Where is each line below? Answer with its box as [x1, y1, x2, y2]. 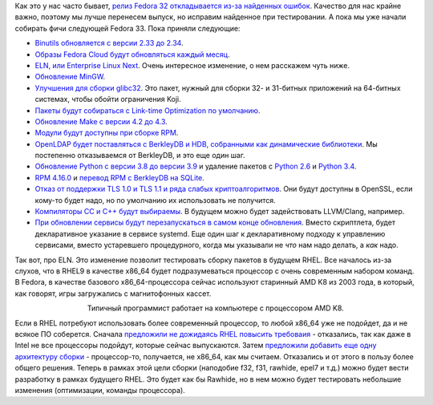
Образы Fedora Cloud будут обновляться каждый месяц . [34, 49, 230, 59]
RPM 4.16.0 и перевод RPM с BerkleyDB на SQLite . [34, 172, 204, 182]
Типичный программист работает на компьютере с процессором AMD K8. [87, 303, 344, 313]
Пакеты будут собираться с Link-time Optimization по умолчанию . [34, 105, 261, 115]
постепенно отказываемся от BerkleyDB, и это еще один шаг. [34, 151, 245, 160]
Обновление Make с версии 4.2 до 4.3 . [34, 116, 168, 126]
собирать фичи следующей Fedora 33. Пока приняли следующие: [14, 23, 241, 33]
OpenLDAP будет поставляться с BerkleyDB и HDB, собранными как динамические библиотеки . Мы [34, 139, 378, 148]
